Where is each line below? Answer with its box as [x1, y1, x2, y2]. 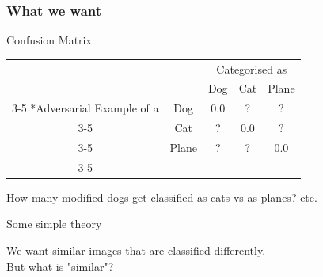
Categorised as [216, 60, 287, 77]
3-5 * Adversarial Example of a [12, 100, 159, 116]
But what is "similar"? [6, 257, 114, 274]
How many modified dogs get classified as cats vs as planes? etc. [6, 188, 317, 205]
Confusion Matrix [6, 32, 92, 48]
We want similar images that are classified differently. [6, 242, 266, 259]
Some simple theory [6, 215, 102, 232]
